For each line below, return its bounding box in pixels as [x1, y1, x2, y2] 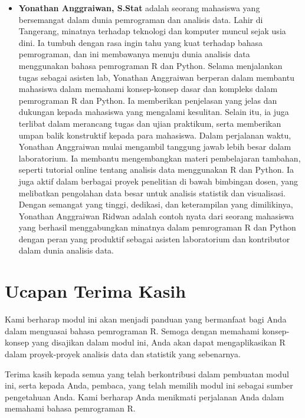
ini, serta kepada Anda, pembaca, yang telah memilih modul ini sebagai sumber [5, 379, 293, 391]
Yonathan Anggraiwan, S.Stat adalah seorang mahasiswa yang [18, 2, 260, 14]
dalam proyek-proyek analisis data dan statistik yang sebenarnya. [5, 347, 241, 360]
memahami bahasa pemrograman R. [5, 402, 136, 414]
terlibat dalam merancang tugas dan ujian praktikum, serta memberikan [18, 117, 281, 129]
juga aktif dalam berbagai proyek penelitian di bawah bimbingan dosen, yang [18, 175, 298, 187]
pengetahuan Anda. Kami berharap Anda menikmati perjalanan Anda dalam [5, 390, 284, 403]
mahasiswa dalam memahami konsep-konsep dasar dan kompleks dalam [18, 83, 278, 95]
